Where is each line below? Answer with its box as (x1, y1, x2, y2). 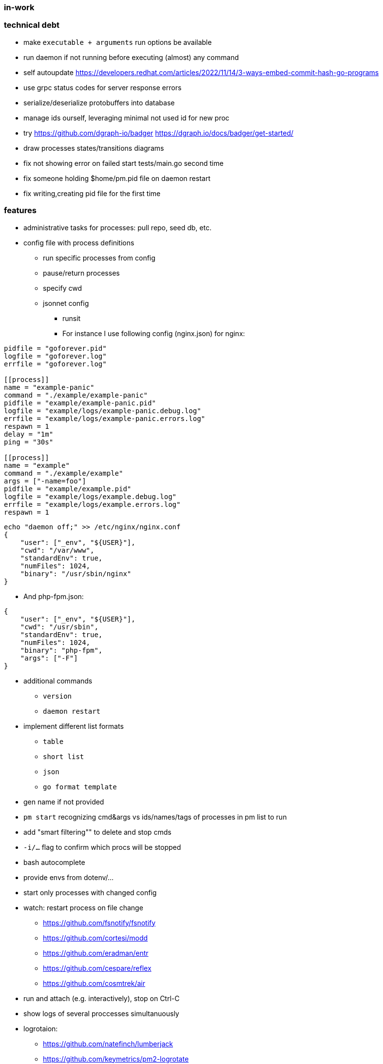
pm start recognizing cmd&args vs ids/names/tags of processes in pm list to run (23, 812, 287, 821)
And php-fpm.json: (23, 592, 84, 601)
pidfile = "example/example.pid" (4, 484, 132, 493)
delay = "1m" (4, 430, 54, 438)
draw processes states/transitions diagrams (23, 143, 164, 152)
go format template (43, 783, 117, 791)
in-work (4, 2, 35, 12)
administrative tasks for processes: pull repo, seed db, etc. (23, 223, 211, 232)
